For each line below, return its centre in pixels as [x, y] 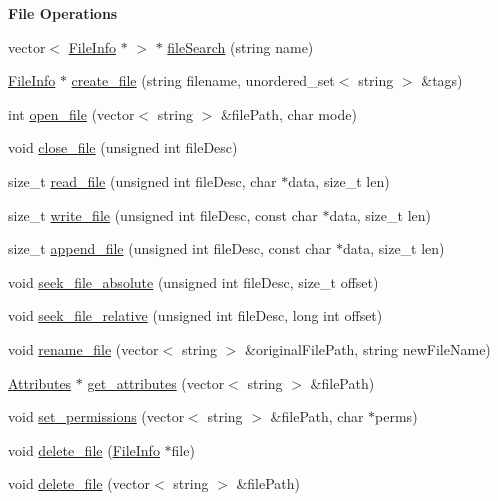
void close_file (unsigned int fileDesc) [123, 147]
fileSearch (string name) [240, 46]
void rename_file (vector [83, 348]
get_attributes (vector [156, 382]
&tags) [442, 80]
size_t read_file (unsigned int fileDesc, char [142, 180]
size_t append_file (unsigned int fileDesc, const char [170, 248]
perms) [396, 416]
